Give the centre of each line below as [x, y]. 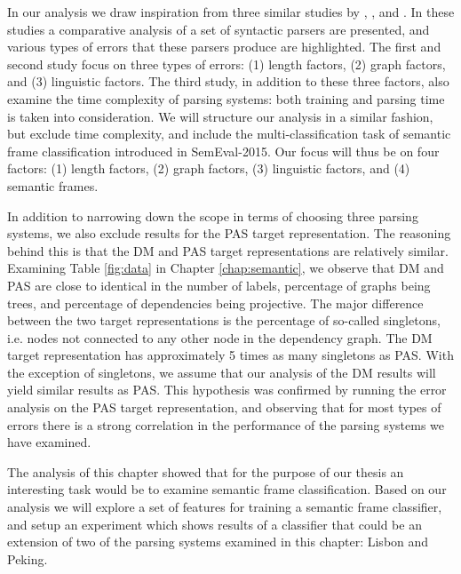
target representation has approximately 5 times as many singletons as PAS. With [230, 355]
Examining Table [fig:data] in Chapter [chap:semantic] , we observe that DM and [226, 268]
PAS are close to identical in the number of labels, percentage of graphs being [219, 285]
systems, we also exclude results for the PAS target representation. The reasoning [229, 233]
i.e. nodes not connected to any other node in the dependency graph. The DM [220, 337]
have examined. [49, 442]
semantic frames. [53, 185]
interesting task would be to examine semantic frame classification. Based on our [227, 489]
